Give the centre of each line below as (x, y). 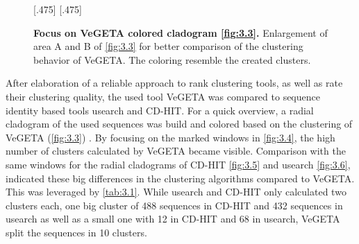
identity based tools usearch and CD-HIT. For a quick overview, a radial (160, 110)
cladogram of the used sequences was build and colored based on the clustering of (179, 124)
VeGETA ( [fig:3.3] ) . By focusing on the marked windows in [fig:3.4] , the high (170, 137)
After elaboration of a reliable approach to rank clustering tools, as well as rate (174, 83)
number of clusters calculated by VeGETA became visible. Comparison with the (176, 151)
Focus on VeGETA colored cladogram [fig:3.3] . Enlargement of (181, 32)
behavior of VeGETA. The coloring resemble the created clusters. (172, 59)
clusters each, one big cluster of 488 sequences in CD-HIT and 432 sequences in (174, 205)
